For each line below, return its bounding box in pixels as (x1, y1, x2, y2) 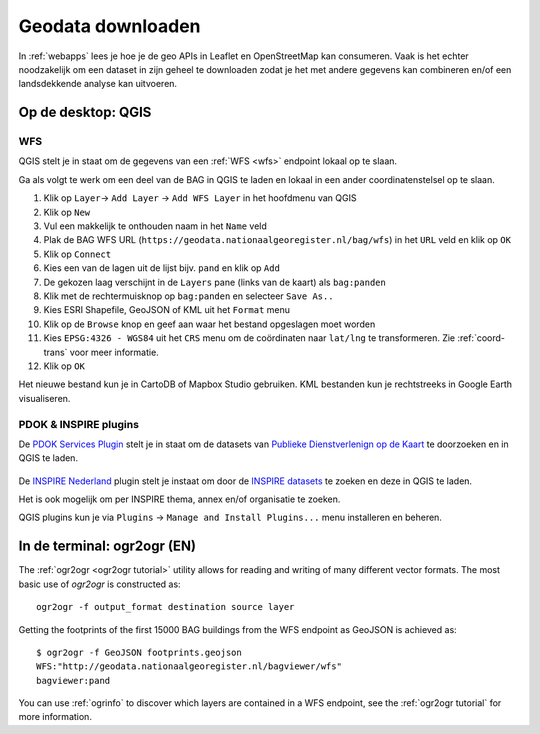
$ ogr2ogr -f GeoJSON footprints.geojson (36, 646, 242, 658)
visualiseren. (18, 392, 71, 404)
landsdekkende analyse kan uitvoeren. (18, 78, 178, 90)
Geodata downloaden (18, 15, 201, 37)
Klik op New (43, 206, 91, 218)
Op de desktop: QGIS (18, 104, 152, 121)
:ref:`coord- (456, 332, 505, 344)
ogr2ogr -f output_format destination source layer (36, 601, 295, 613)
